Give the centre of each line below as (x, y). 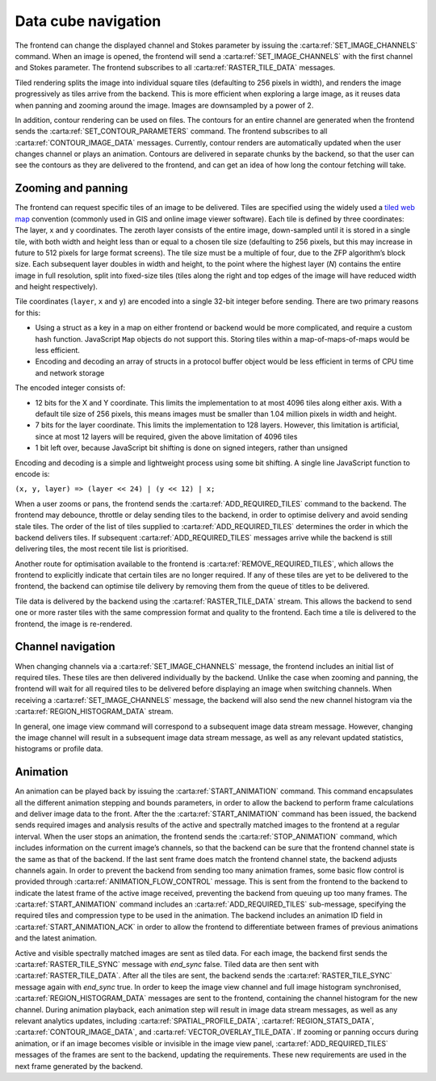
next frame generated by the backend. (79, 1066)
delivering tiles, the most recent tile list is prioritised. (102, 549)
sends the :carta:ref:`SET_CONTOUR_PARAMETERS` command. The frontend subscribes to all (171, 131)
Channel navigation (65, 647)
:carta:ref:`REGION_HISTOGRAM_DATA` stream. (94, 712)
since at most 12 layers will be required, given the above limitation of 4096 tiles (166, 436)
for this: (28, 313)
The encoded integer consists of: (70, 388)
